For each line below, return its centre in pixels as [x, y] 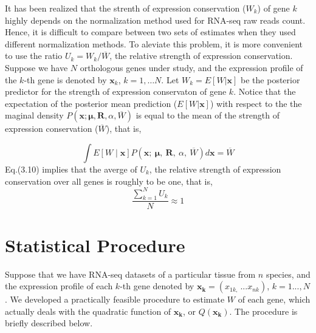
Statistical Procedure [95, 245]
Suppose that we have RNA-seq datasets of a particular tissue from [130, 274]
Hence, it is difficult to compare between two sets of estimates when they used [150, 32]
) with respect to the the [256, 103]
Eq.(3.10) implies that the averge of [71, 169]
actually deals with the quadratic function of [88, 311]
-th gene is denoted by [65, 79]
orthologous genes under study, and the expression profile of [191, 67]
